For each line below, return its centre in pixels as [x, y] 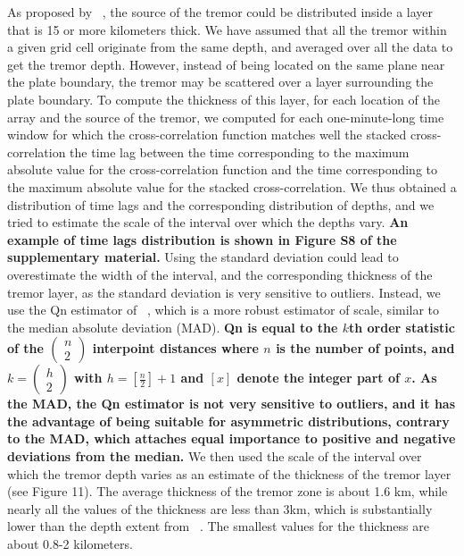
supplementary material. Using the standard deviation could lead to [203, 257]
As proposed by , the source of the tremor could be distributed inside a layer [220, 12]
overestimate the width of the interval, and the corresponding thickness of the [220, 274]
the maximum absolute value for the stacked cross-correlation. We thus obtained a [232, 186]
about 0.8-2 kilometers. [70, 544]
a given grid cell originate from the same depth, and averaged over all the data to [230, 47]
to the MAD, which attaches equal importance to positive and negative [232, 438]
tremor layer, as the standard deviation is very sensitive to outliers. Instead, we [224, 292]
